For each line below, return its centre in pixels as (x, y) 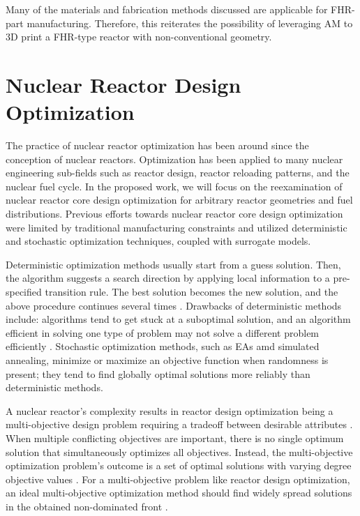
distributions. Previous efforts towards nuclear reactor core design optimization (174, 214)
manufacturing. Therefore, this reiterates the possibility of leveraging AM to (190, 23)
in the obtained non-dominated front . (87, 506)
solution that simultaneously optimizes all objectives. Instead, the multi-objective (179, 451)
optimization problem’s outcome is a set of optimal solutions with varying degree (179, 465)
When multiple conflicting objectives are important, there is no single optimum (175, 438)
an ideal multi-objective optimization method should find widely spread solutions (179, 493)
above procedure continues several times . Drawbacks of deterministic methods (174, 305)
